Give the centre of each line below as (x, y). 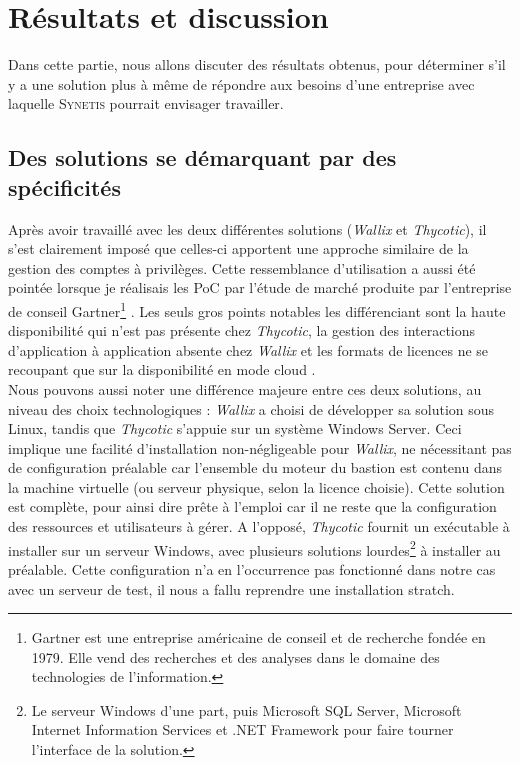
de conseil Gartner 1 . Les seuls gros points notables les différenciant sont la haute (257, 309)
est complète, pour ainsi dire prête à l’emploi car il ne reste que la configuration (252, 506)
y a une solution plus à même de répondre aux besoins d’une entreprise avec (241, 83)
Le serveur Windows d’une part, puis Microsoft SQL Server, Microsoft (246, 709)
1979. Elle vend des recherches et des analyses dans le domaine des (235, 656)
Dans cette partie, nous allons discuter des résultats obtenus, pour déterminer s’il (257, 64)
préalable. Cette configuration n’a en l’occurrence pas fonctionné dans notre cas (252, 568)
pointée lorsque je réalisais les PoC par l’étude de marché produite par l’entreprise (260, 287)
